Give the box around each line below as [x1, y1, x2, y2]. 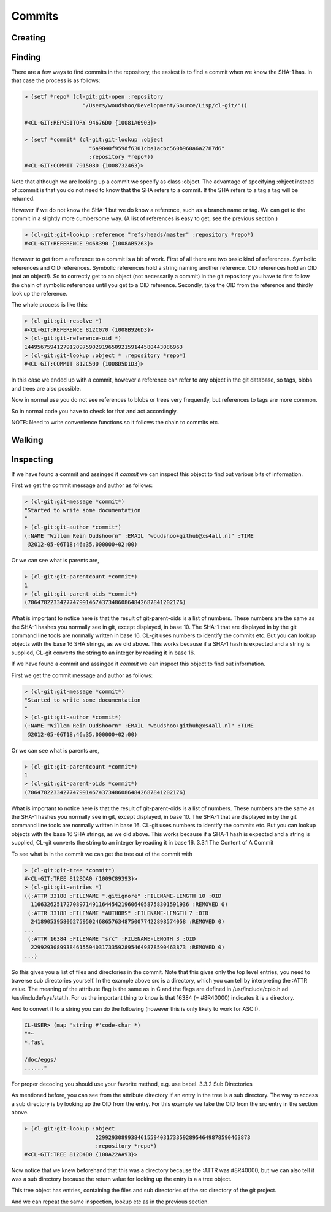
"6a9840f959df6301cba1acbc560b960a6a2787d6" [89, 145, 225, 151]
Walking [11, 434, 44, 445]
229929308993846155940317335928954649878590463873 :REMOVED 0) [31, 944, 225, 951]
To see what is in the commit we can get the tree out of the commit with [11, 850, 192, 857]
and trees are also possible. [11, 385, 82, 392]
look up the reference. [11, 290, 67, 297]
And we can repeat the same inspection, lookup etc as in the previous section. [11, 1198, 210, 1205]
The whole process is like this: [11, 301, 88, 309]
